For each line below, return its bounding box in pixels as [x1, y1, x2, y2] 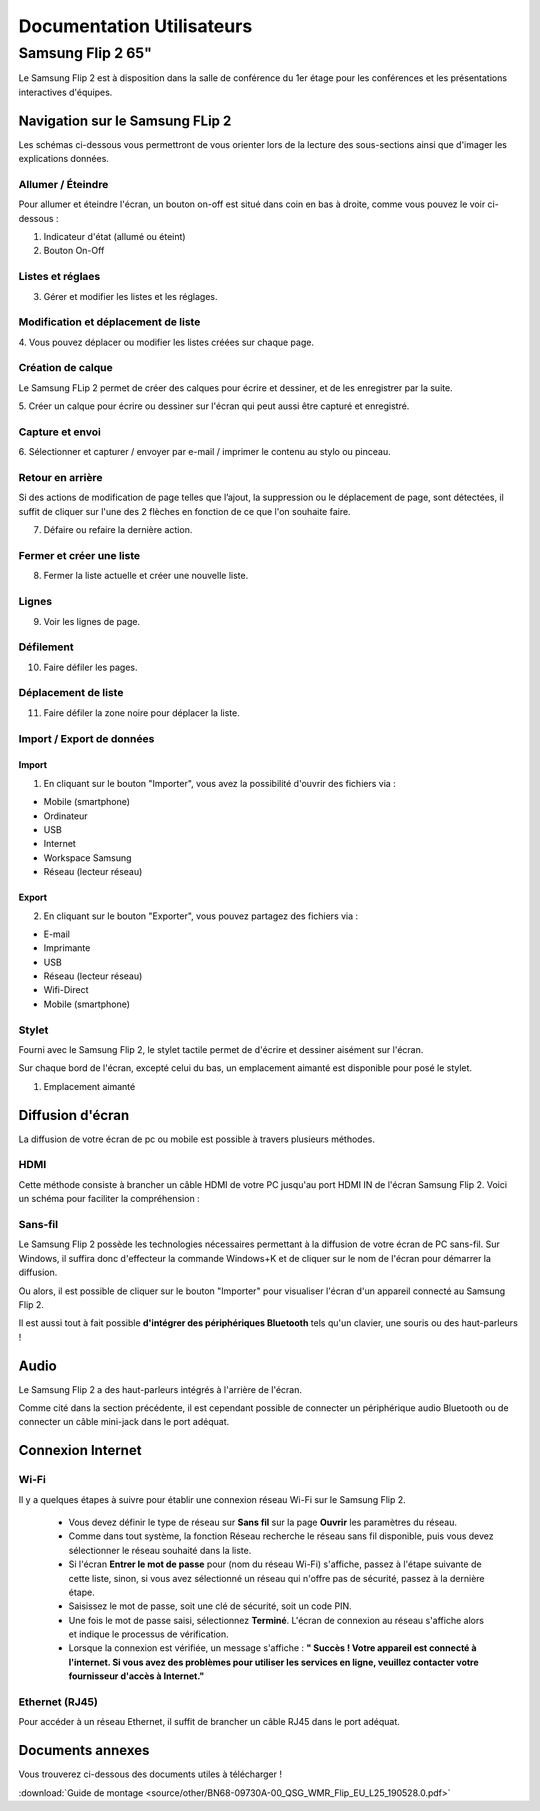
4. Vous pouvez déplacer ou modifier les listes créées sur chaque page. [18, 336, 315, 348]
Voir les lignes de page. [43, 615, 140, 627]
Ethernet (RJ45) [18, 1695, 99, 1709]
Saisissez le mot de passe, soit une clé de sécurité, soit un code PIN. [68, 1600, 352, 1612]
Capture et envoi [18, 425, 102, 439]
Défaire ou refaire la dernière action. [43, 524, 193, 536]
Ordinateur [43, 810, 88, 822]
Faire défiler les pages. [43, 661, 139, 673]
